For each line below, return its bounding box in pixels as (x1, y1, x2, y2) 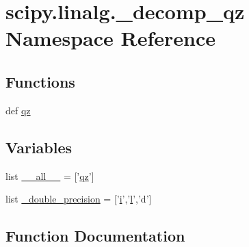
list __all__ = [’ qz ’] (5, 168, 94, 183)
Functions (5, 70, 75, 92)
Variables (5, 136, 73, 157)
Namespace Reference (5, 24, 215, 52)
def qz (5, 103, 31, 117)
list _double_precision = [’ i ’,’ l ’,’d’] (5, 192, 152, 206)
